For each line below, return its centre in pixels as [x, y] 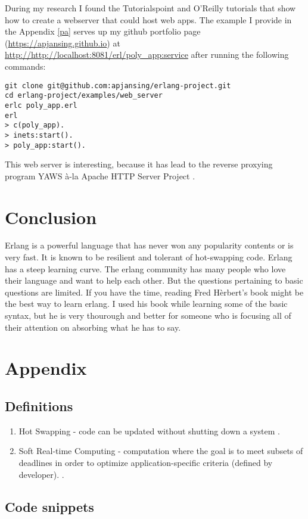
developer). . [41, 474]
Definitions [39, 405]
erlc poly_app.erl [41, 105]
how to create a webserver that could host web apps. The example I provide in [148, 19]
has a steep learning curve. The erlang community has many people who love [145, 268]
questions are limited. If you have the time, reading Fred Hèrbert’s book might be [154, 292]
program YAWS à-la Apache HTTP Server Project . [100, 175]
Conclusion [51, 217]
